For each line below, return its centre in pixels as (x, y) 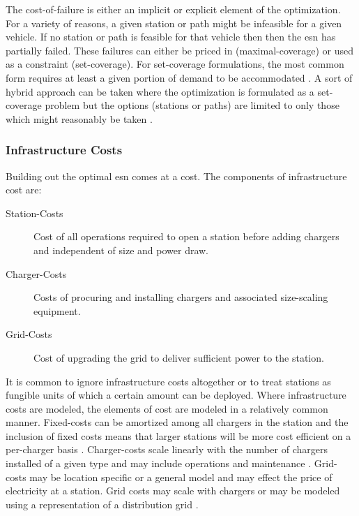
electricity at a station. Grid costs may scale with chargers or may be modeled (173, 491)
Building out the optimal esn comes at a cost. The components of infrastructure (176, 176)
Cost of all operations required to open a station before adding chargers (186, 236)
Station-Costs (35, 213)
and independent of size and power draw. (121, 250)
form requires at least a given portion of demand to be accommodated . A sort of (179, 77)
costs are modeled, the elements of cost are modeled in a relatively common (167, 408)
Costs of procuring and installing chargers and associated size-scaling (181, 297)
